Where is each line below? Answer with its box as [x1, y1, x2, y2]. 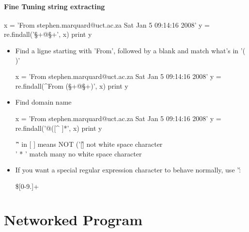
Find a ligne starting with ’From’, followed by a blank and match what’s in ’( [15, 45, 246, 55]
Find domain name [15, 97, 72, 107]
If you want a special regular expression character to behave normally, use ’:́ [15, 165, 241, 175]
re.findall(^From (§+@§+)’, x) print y [15, 80, 128, 91]
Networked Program [4, 209, 143, 229]
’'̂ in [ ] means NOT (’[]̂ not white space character [15, 139, 163, 149]
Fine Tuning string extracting [4, 1, 105, 11]
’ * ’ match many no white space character [15, 148, 142, 158]
